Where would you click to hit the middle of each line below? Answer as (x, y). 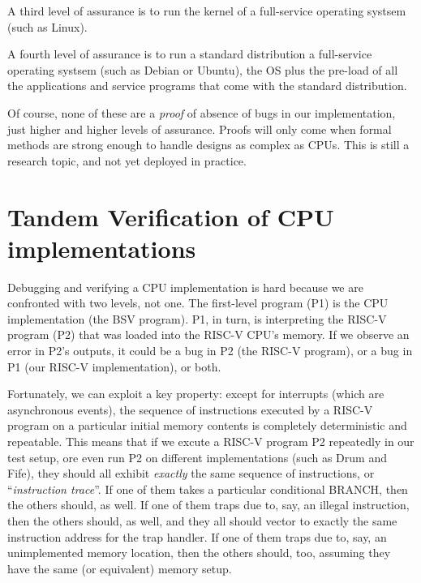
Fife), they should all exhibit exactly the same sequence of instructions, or (191, 473)
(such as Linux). (47, 26)
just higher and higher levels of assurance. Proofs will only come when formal (200, 129)
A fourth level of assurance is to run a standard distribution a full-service (190, 54)
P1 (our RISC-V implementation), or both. (114, 366)
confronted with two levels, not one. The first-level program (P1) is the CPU (198, 303)
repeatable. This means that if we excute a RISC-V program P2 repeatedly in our (211, 441)
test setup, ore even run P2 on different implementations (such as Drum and (197, 457)
